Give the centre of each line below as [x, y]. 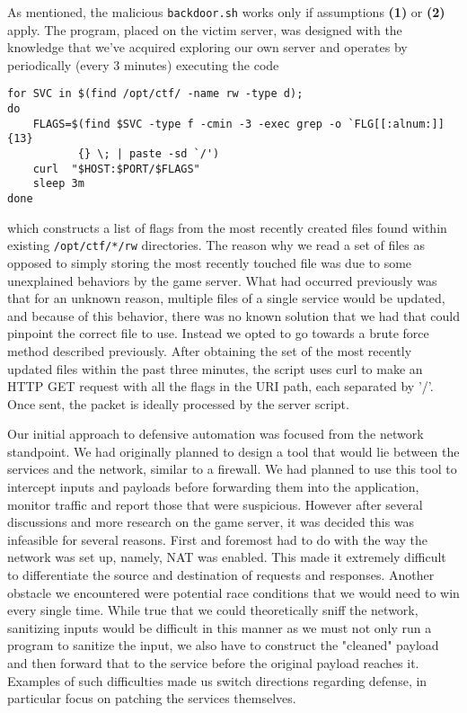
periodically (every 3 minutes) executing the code [143, 64]
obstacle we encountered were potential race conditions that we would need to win [233, 592]
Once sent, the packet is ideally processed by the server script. [178, 403]
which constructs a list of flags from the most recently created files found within [227, 227]
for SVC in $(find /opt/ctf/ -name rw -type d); [155, 94]
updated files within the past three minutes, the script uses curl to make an [215, 368]
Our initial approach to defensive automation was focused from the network [216, 434]
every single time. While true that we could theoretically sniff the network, [213, 610]
